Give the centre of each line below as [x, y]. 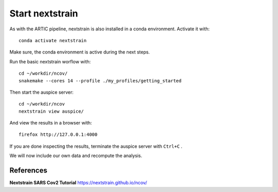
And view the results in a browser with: [51, 123]
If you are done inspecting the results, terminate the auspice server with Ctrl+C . [96, 146]
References [28, 171]
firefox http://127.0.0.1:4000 [58, 135]
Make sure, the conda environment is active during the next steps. [80, 52]
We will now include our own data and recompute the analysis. [76, 156]
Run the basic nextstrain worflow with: [50, 61]
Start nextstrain [44, 13]
